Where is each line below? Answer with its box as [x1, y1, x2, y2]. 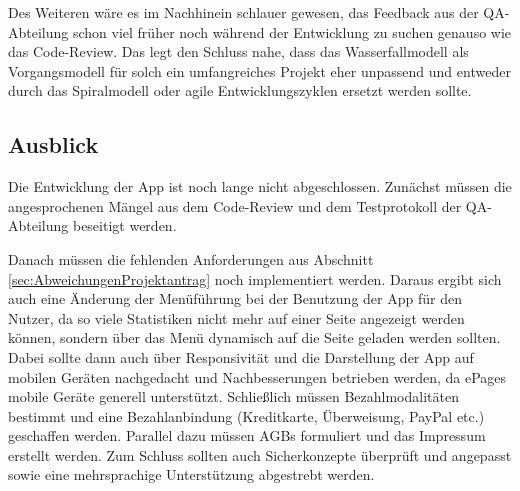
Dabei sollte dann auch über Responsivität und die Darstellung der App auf [8, 346, 474, 367]
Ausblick [8, 129, 99, 160]
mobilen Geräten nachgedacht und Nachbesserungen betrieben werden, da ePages [8, 366, 507, 387]
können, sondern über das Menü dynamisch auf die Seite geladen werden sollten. [8, 327, 501, 348]
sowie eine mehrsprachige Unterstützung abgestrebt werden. [8, 464, 375, 485]
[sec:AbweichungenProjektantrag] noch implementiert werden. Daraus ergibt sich [8, 268, 502, 289]
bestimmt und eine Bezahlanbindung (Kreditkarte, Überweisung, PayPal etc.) [8, 405, 485, 426]
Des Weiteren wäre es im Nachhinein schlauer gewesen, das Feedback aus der [8, 2, 479, 22]
